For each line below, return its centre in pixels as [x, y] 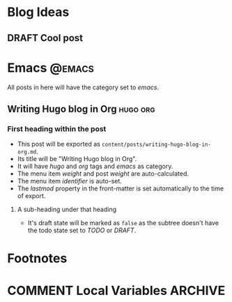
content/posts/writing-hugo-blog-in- [156, 145]
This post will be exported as [59, 144]
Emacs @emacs [51, 68]
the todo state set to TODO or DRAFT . [82, 230]
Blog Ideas [38, 12]
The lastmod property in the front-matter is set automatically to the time [121, 188]
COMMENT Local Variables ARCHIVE [116, 290]
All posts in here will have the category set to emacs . [83, 87]
